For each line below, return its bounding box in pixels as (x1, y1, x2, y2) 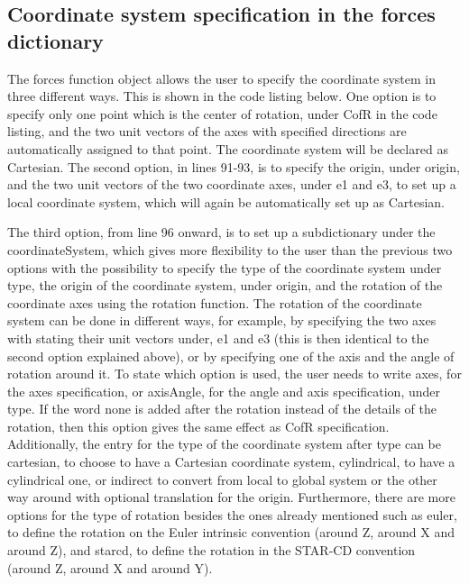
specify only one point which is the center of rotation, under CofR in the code (7, 104, 437, 123)
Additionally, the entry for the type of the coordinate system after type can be (7, 434, 441, 453)
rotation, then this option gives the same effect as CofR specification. (7, 416, 390, 435)
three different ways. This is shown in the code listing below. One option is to (7, 87, 437, 105)
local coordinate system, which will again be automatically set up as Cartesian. (7, 192, 446, 211)
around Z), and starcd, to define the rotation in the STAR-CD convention (7, 541, 416, 560)
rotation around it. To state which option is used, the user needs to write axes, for (7, 364, 462, 383)
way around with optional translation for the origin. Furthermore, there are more (7, 488, 455, 506)
